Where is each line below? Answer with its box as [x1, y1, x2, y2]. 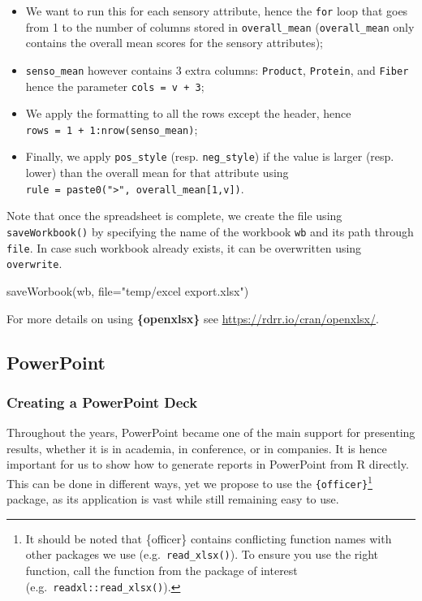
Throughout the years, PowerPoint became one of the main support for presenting [6, 424, 416, 441]
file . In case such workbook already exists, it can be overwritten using [6, 239, 362, 256]
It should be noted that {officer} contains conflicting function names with [25, 530, 392, 547]
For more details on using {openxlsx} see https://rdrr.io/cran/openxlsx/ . [6, 309, 379, 326]
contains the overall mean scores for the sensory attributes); [25, 34, 323, 51]
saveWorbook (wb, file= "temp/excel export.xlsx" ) [6, 282, 249, 299]
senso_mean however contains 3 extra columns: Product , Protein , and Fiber [25, 61, 409, 78]
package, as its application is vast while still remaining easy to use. [6, 491, 339, 508]
